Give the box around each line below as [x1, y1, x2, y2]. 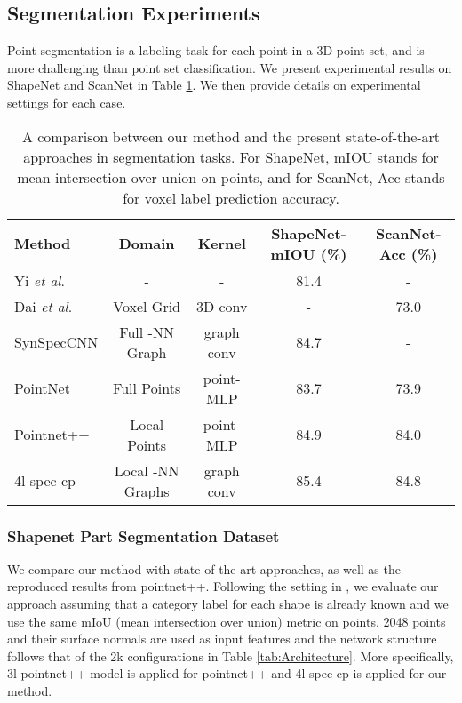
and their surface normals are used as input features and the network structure [7, 629, 437, 648]
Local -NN [114, 459, 179, 481]
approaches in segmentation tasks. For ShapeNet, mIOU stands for [23, 146, 439, 167]
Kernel [197, 233, 246, 254]
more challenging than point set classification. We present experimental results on [7, 58, 452, 76]
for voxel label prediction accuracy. [123, 187, 339, 208]
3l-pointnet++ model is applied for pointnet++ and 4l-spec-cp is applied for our [7, 664, 447, 683]
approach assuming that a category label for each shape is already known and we [7, 594, 449, 612]
